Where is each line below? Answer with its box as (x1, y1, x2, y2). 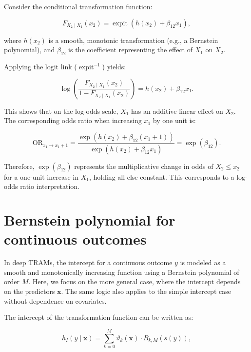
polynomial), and (4, 44, 55, 55)
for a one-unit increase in (4, 171, 78, 182)
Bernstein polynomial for (4, 210, 175, 230)
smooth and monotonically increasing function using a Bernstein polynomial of (4, 267, 239, 277)
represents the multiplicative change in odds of (74, 161, 213, 171)
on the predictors (4, 286, 55, 296)
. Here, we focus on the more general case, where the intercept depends (28, 276, 241, 287)
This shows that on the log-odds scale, (4, 105, 118, 116)
